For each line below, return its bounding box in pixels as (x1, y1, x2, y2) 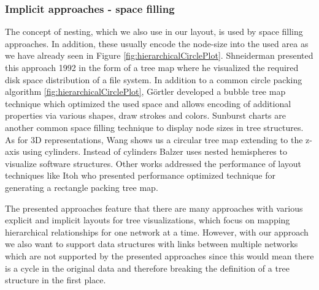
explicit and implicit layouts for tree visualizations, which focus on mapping (5, 214, 290, 226)
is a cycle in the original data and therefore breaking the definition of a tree (5, 261, 290, 274)
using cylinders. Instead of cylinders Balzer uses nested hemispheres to (22, 145, 287, 158)
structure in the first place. (5, 273, 106, 286)
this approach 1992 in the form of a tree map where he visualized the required (5, 61, 299, 73)
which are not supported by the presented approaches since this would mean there (5, 249, 314, 262)
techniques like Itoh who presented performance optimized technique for (5, 169, 275, 182)
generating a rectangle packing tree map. (5, 180, 158, 193)
